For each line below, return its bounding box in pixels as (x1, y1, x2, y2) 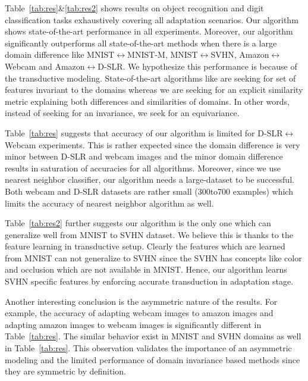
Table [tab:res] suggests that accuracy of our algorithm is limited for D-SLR (5, 126, 283, 139)
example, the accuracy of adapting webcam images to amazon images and (5, 307, 274, 319)
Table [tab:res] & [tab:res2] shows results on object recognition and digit (5, 2, 264, 14)
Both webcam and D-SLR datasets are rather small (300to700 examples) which (5, 185, 293, 197)
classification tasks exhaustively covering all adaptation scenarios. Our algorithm (5, 13, 298, 26)
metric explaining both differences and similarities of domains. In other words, (5, 95, 290, 107)
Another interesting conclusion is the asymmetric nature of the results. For (5, 295, 278, 307)
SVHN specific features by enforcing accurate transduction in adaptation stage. (5, 275, 294, 288)
